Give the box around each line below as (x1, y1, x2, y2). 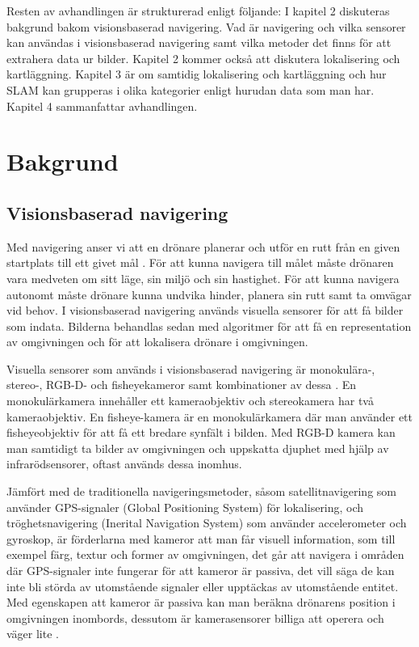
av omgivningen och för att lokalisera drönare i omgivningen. (6, 333, 308, 350)
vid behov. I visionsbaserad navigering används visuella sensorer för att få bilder (6, 302, 404, 319)
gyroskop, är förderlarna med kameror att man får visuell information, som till (6, 530, 396, 547)
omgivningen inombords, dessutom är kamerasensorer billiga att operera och (6, 609, 384, 626)
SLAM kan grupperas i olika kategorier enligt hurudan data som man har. (6, 81, 375, 98)
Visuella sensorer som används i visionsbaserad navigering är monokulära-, (6, 360, 375, 377)
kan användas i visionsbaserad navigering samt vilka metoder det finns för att (6, 34, 392, 51)
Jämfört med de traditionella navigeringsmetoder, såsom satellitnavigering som (6, 483, 396, 500)
